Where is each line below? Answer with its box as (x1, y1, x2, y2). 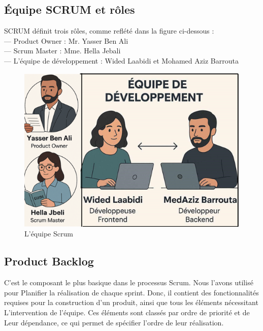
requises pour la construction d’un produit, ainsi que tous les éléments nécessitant (4, 297, 258, 308)
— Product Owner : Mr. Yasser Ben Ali (4, 35, 128, 46)
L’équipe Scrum (24, 228, 73, 239)
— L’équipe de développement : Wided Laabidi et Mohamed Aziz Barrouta (4, 55, 239, 66)
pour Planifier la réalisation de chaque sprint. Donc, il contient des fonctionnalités (4, 287, 259, 297)
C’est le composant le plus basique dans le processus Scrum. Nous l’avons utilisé (4, 277, 253, 288)
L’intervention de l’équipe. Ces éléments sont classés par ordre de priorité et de (4, 307, 250, 317)
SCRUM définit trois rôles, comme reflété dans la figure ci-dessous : (4, 25, 214, 36)
